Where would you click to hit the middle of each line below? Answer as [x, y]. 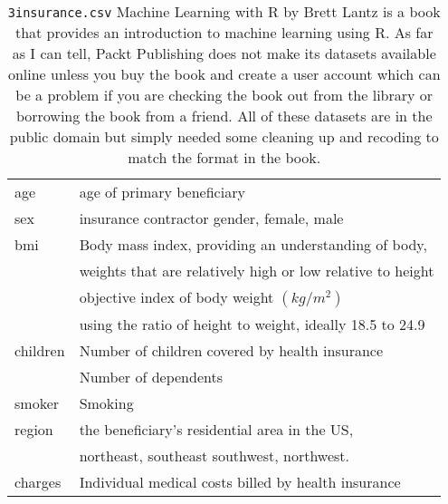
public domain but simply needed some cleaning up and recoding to [224, 136]
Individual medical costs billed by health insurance [240, 482]
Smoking [106, 403]
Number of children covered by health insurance [231, 350]
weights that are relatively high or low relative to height [257, 271]
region [34, 429]
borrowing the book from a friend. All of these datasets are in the [224, 116]
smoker [37, 403]
